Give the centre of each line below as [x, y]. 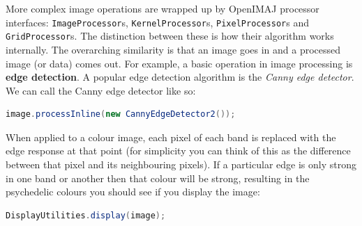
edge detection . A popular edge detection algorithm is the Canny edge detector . [180, 77]
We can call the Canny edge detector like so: [101, 90]
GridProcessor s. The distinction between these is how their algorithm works [170, 36]
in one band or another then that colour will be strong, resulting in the [158, 178]
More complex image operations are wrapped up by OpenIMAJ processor [163, 8]
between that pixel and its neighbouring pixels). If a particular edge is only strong [181, 164]
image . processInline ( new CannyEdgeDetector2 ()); [121, 114]
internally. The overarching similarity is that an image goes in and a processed [173, 49]
